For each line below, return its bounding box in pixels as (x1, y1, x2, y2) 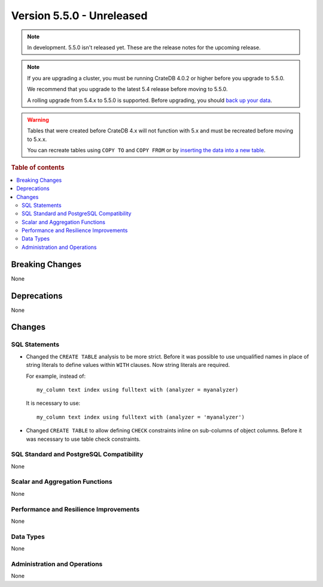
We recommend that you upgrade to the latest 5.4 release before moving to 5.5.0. (27, 86, 228, 93)
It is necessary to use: (26, 399, 81, 407)
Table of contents (11, 164, 65, 172)
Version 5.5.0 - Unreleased (11, 9, 148, 22)
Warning (27, 116, 49, 123)
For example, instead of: (26, 372, 86, 380)
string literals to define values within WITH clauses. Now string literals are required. (26, 362, 230, 369)
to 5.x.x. (27, 136, 47, 143)
